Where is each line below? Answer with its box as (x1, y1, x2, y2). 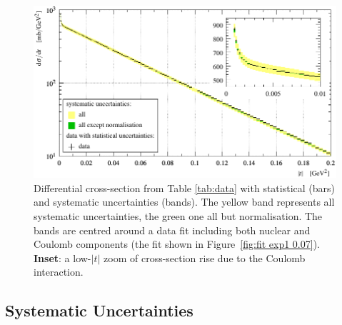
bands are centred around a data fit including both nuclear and (34, 222, 311, 237)
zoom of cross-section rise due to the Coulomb (104, 250, 306, 265)
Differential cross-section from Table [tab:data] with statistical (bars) (34, 180, 335, 195)
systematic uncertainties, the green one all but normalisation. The (34, 209, 323, 223)
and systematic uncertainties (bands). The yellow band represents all (34, 194, 335, 209)
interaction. (34, 264, 84, 279)
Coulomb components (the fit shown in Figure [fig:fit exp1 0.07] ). (34, 236, 320, 251)
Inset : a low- (34, 250, 91, 265)
